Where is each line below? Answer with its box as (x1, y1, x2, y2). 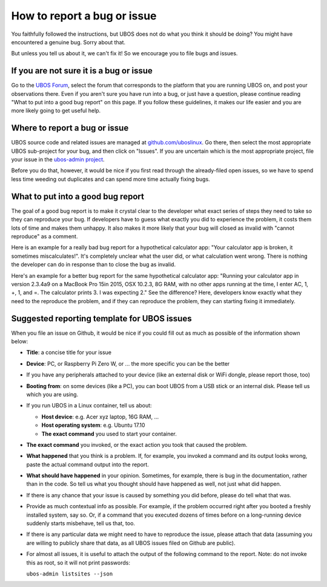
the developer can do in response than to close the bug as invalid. (11, 261, 176, 268)
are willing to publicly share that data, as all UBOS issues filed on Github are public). (26, 539, 236, 546)
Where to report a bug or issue (11, 123, 129, 133)
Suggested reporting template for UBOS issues (11, 313, 192, 324)
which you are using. (26, 391, 79, 398)
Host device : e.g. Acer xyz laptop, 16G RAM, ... (41, 413, 159, 420)
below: (11, 337, 28, 345)
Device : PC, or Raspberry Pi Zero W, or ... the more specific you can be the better (26, 360, 230, 367)
